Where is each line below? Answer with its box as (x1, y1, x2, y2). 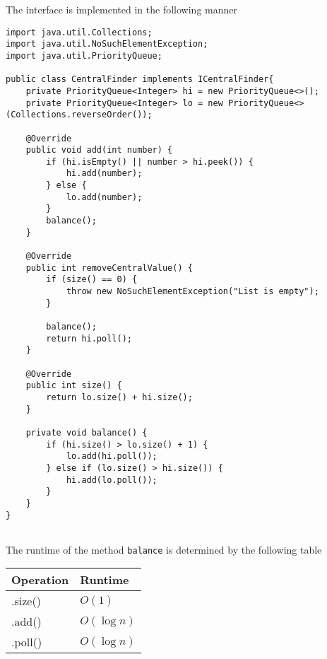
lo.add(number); (66, 192, 143, 202)
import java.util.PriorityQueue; (6, 50, 162, 61)
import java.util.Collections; (6, 27, 153, 37)
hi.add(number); (66, 168, 143, 179)
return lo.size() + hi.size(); (46, 392, 193, 402)
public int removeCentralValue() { (25, 262, 193, 273)
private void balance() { (25, 427, 148, 438)
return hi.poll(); (46, 333, 132, 344)
